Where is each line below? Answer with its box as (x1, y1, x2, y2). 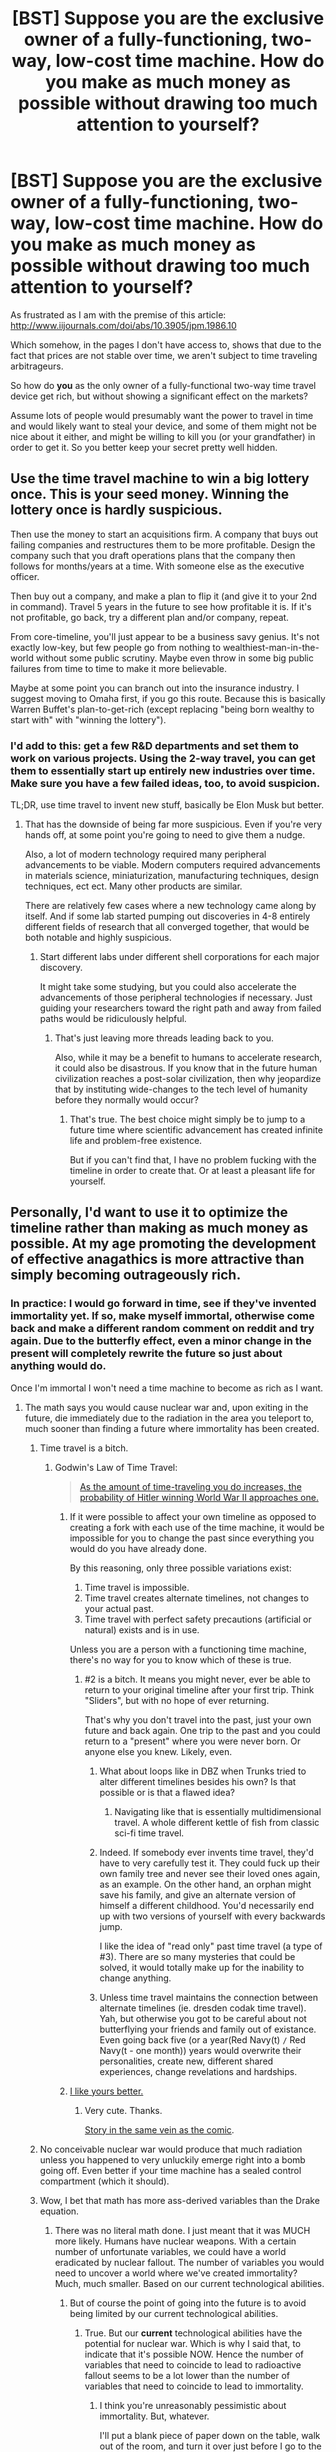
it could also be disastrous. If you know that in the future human (54, 1062, 318, 1074)
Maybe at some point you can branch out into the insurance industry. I (10, 682, 300, 694)
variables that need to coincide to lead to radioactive (84, 2358, 302, 2371)
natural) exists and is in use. (84, 1623, 200, 1636)
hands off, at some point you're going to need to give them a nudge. (24, 829, 306, 841)
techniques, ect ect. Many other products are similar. (24, 880, 243, 892)
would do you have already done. (69, 1542, 208, 1554)
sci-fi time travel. (114, 1827, 185, 1839)
